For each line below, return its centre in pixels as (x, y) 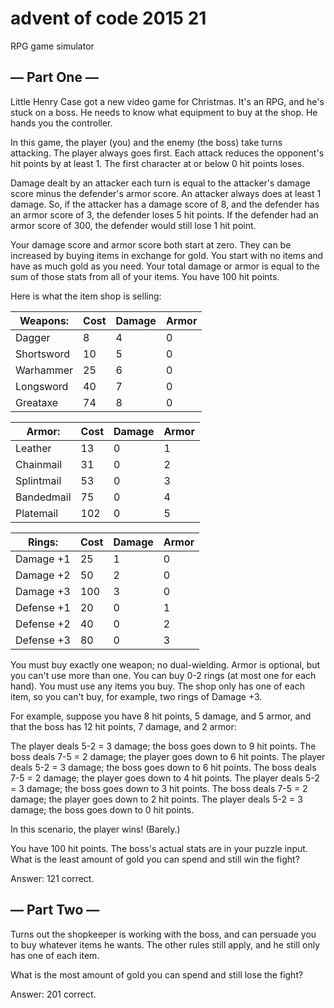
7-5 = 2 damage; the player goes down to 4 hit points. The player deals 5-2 (165, 778)
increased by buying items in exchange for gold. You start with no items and (167, 255)
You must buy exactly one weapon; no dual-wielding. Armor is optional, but (165, 664)
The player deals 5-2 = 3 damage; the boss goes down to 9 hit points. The (163, 746)
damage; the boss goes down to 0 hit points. (102, 809)
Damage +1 (43, 559)
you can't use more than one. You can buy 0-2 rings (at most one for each (163, 675)
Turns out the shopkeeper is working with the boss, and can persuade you (163, 934)
